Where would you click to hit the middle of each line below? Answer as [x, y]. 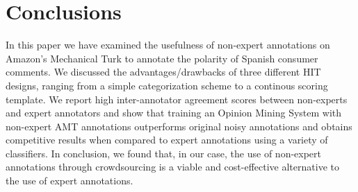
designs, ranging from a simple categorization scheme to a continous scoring [167, 85]
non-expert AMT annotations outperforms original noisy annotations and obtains [179, 126]
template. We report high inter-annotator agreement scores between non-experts [177, 99]
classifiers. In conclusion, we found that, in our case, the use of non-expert [164, 153]
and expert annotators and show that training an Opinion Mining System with [174, 113]
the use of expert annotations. [70, 181]
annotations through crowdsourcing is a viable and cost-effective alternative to [172, 167]
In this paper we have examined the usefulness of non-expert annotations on [168, 45]
